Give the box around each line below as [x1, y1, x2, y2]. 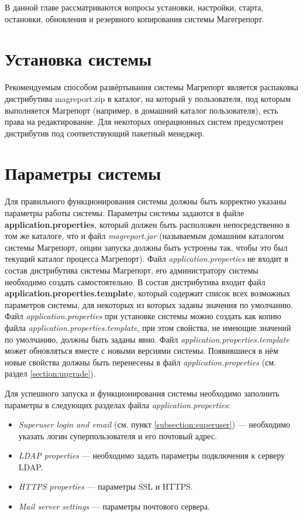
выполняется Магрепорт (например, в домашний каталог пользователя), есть [5, 104, 278, 116]
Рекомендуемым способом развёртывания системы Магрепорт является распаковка [5, 81, 299, 93]
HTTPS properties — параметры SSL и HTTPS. [18, 480, 193, 493]
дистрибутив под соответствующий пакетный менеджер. [5, 127, 205, 139]
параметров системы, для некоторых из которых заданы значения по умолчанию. [5, 298, 293, 310]
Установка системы [5, 47, 152, 71]
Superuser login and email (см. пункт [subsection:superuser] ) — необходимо [18, 418, 291, 430]
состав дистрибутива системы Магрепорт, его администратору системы [5, 264, 259, 276]
